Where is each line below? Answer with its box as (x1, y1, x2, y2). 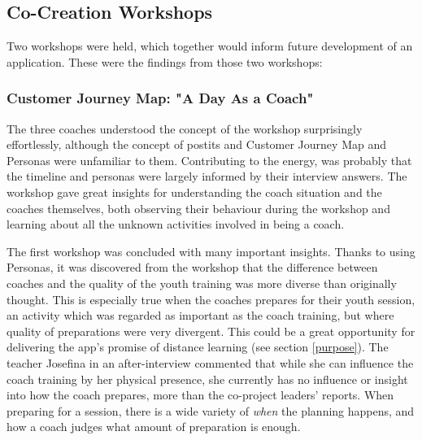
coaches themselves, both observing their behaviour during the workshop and (7, 199, 390, 216)
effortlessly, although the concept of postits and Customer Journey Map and (7, 136, 386, 153)
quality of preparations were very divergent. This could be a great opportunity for (7, 322, 415, 339)
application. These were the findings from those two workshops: (7, 53, 323, 70)
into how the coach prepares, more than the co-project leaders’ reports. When (7, 386, 394, 403)
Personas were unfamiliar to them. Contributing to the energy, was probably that (7, 151, 412, 168)
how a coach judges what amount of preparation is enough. (7, 418, 301, 435)
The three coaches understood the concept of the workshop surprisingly (7, 120, 363, 137)
